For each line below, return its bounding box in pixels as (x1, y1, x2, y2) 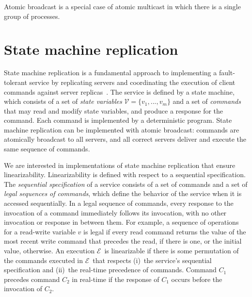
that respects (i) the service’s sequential (93, 255, 212, 265)
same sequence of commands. (4, 144, 90, 154)
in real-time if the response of (72, 274, 159, 284)
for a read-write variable (4, 226, 76, 236)
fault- (219, 67, 235, 78)
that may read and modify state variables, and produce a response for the (4, 105, 223, 115)
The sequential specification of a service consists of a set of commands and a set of (4, 179, 248, 189)
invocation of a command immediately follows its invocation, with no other (4, 207, 227, 217)
